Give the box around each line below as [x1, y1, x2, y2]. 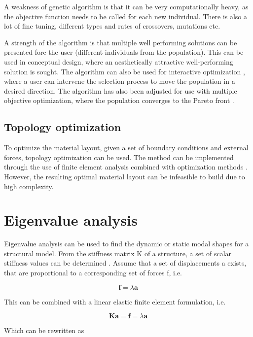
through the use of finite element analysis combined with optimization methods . [4, 162, 248, 172]
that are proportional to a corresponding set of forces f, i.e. [4, 268, 182, 278]
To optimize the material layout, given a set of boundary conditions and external [4, 142, 249, 153]
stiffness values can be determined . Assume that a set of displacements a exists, [4, 258, 247, 268]
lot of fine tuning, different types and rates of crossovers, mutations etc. [4, 21, 220, 31]
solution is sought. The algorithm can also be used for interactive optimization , [4, 66, 245, 76]
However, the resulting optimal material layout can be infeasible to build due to [4, 171, 245, 181]
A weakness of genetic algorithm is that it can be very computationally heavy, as [4, 1, 249, 11]
